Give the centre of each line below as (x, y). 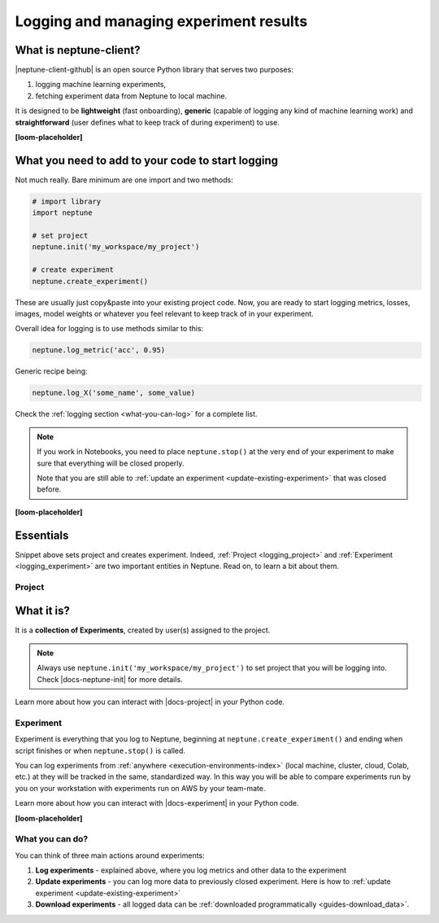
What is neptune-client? (78, 50)
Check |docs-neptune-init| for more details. (110, 679)
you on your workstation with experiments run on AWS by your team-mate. (140, 788)
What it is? (43, 611)
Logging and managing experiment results (161, 21)
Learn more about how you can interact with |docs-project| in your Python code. (150, 702)
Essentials (42, 535)
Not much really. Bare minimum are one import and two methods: (124, 180)
